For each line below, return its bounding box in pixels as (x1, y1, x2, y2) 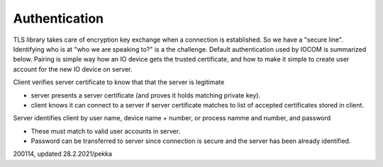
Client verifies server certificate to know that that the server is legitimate (13, 78, 225, 86)
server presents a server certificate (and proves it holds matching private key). (30, 91, 261, 99)
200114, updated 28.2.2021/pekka (13, 149, 113, 159)
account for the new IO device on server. (13, 64, 133, 74)
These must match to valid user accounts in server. (30, 127, 181, 135)
